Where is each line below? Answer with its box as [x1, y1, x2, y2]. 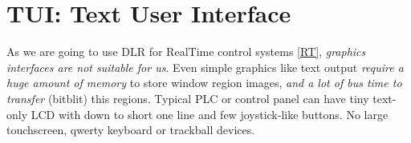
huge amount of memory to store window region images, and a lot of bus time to [6, 74, 402, 91]
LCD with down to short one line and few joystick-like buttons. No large [31, 105, 389, 122]
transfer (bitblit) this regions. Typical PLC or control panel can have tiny [6, 89, 369, 106]
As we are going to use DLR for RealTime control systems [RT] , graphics [6, 43, 366, 60]
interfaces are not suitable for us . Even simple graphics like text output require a [6, 58, 404, 75]
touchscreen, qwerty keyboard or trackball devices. [6, 121, 255, 138]
